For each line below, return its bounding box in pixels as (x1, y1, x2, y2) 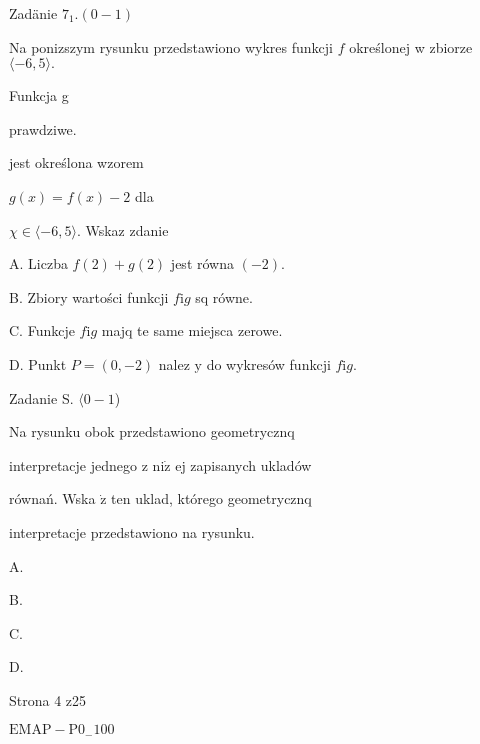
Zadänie (9, 3, 58, 23)
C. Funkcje (9, 320, 75, 341)
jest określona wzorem (9, 152, 144, 173)
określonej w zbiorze (349, 36, 473, 57)
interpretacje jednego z (9, 454, 148, 475)
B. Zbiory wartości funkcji (9, 286, 169, 307)
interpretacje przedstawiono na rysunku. (9, 521, 255, 542)
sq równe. (195, 286, 253, 307)
